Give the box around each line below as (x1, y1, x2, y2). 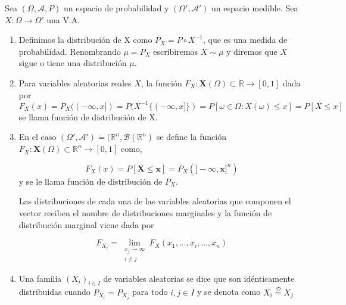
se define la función (156, 130, 226, 143)
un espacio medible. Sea (211, 2, 298, 14)
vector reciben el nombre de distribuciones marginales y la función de (18, 207, 272, 219)
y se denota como (197, 285, 261, 298)
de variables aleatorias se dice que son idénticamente (103, 272, 295, 284)
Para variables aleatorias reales (18, 76, 132, 89)
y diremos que (226, 45, 278, 57)
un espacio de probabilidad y (64, 2, 169, 14)
